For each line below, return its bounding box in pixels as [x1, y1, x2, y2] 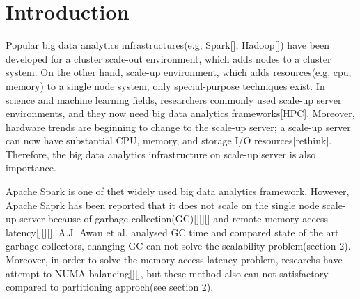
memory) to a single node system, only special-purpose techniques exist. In [6, 78, 325, 93]
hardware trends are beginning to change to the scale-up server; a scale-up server [6, 119, 351, 134]
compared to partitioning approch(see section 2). [6, 279, 214, 294]
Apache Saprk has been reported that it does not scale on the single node [6, 197, 320, 212]
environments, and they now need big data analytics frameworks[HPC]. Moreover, [6, 106, 355, 121]
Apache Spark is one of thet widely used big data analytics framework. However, [6, 184, 350, 199]
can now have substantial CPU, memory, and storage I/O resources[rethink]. [6, 133, 332, 148]
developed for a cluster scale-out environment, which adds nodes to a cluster [6, 51, 331, 66]
